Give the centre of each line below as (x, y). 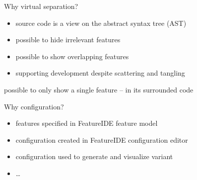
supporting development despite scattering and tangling (100, 73)
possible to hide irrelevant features (68, 40)
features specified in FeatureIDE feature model (87, 123)
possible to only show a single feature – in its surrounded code (99, 89)
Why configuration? (34, 106)
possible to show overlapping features (72, 56)
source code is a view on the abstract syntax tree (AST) (101, 23)
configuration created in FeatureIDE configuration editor (102, 139)
